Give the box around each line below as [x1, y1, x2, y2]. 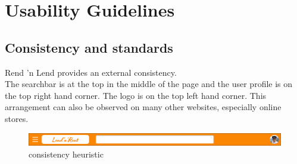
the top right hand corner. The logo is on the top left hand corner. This [5, 89, 267, 101]
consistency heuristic [29, 148, 104, 160]
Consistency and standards [5, 38, 173, 56]
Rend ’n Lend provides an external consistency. [5, 66, 177, 78]
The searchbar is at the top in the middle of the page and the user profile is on [5, 78, 293, 90]
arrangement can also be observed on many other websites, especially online [5, 101, 282, 113]
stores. [5, 112, 29, 124]
